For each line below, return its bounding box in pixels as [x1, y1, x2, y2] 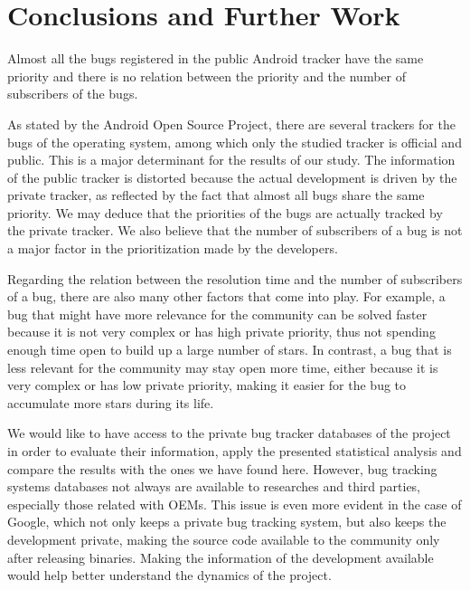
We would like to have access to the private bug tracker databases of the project [7, 423, 451, 442]
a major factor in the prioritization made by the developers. [7, 239, 338, 258]
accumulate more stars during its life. [7, 393, 214, 412]
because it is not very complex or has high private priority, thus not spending [7, 322, 436, 341]
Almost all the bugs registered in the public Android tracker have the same [7, 49, 424, 68]
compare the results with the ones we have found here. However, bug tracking [7, 459, 437, 478]
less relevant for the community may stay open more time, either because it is [7, 357, 438, 376]
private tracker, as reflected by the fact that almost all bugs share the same [7, 186, 425, 205]
